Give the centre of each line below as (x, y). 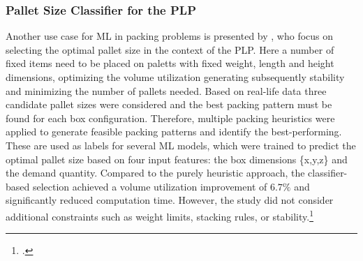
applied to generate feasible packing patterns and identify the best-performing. (174, 132)
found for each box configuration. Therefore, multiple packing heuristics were (170, 118)
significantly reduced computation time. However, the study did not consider (170, 200)
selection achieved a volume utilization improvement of (150, 186)
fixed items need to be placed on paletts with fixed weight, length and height (170, 63)
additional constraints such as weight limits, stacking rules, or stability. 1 (160, 215)
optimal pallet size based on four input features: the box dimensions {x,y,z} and (177, 159)
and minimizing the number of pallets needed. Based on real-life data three (166, 90)
